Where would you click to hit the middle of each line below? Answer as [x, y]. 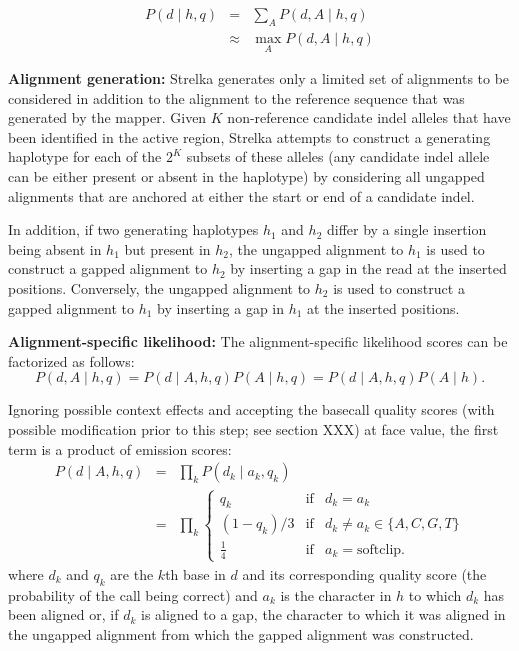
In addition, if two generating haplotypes [133, 229]
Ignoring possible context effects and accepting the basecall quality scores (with [251, 409]
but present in [167, 248]
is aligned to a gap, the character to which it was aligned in [323, 614]
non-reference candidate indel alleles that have [369, 117]
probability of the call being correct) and [133, 594]
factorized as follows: [71, 360]
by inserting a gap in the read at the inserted [368, 268]
